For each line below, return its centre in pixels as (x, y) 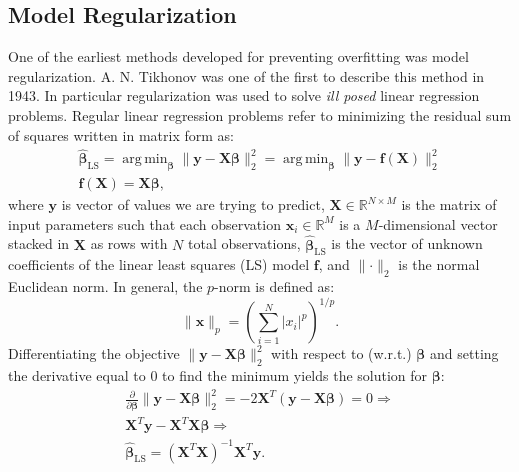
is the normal (439, 264)
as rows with (129, 243)
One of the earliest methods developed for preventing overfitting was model (238, 56)
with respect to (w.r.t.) (341, 353)
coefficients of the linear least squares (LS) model (159, 264)
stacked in (39, 243)
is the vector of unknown (407, 243)
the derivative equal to (77, 375)
